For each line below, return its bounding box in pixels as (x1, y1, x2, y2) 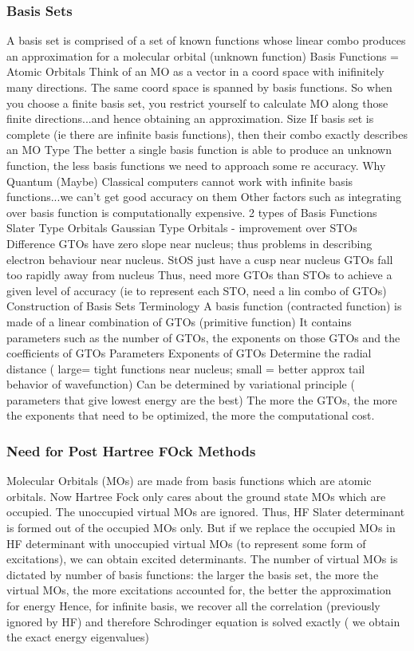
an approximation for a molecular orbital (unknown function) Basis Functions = (6, 47, 400, 64)
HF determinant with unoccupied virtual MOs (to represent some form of (6, 535, 366, 551)
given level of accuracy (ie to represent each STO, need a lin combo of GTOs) (6, 282, 387, 298)
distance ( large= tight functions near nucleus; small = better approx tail (6, 360, 365, 377)
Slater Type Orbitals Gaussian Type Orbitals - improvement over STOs (6, 219, 357, 236)
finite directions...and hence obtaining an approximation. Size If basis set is (6, 110, 374, 127)
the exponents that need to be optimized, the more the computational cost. (6, 407, 375, 424)
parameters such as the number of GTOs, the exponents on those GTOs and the (6, 329, 400, 345)
